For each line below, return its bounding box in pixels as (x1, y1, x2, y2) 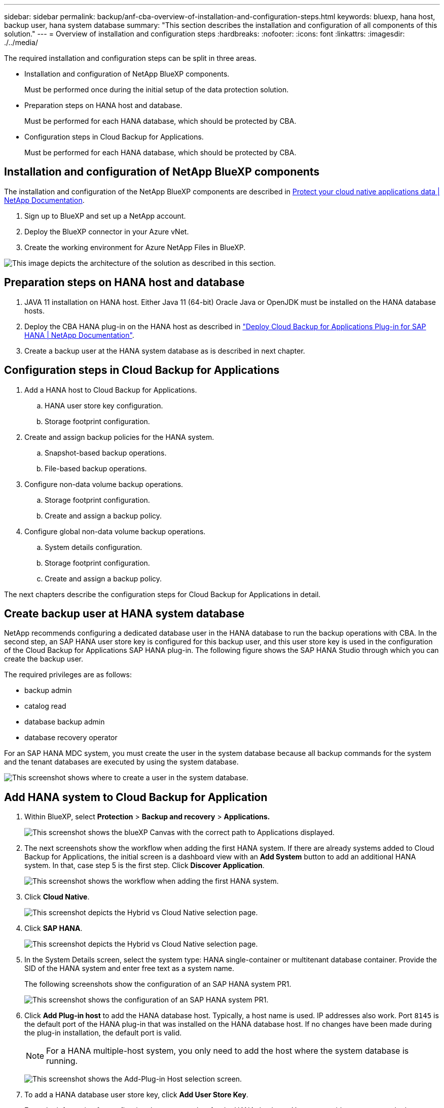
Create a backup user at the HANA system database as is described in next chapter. (24, 346, 305, 355)
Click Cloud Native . (24, 892, 90, 902)
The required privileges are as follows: (4, 670, 132, 679)
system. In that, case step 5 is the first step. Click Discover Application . (24, 861, 265, 870)
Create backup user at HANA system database (4, 607, 245, 620)
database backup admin (24, 717, 105, 726)
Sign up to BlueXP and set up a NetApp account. (24, 211, 186, 220)
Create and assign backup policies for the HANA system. (24, 432, 214, 441)
